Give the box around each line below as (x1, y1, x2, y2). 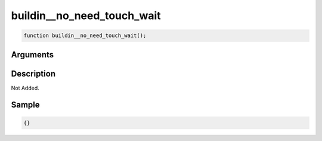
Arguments (11, 50, 54, 60)
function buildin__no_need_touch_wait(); (23, 32, 147, 39)
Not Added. (11, 84, 40, 91)
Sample (11, 100, 40, 110)
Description (11, 69, 56, 79)
